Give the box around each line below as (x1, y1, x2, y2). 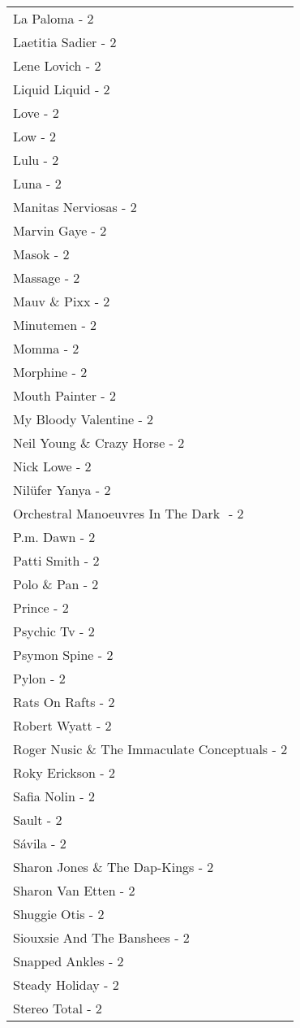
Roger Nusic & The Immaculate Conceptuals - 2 (13, 740, 288, 758)
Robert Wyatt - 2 (13, 716, 112, 735)
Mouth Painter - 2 (13, 386, 116, 405)
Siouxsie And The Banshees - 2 (13, 928, 190, 947)
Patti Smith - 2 (13, 551, 100, 570)
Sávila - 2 (13, 834, 66, 852)
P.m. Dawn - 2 (13, 527, 96, 546)
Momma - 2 (13, 339, 79, 358)
